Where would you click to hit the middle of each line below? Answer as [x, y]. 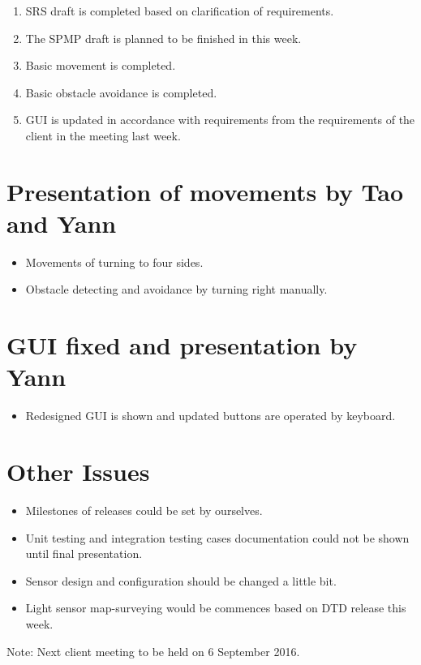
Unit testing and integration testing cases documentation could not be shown [217, 537]
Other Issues [78, 472]
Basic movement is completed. [101, 65]
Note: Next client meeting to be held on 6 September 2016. [153, 651]
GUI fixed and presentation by [182, 345]
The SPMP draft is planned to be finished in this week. [163, 38]
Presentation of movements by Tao [205, 191]
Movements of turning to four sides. [114, 262]
